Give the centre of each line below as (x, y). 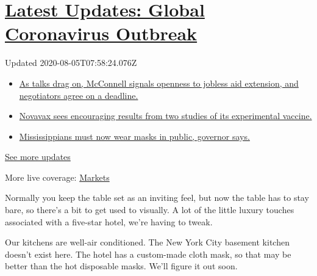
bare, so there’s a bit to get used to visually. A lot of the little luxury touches (150, 210)
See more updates (38, 157)
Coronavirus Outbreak (101, 33)
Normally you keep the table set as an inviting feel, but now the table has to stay (157, 198)
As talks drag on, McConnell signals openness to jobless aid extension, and (159, 83)
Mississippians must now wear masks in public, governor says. (134, 136)
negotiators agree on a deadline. (79, 95)
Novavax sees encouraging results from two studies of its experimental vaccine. (166, 116)
